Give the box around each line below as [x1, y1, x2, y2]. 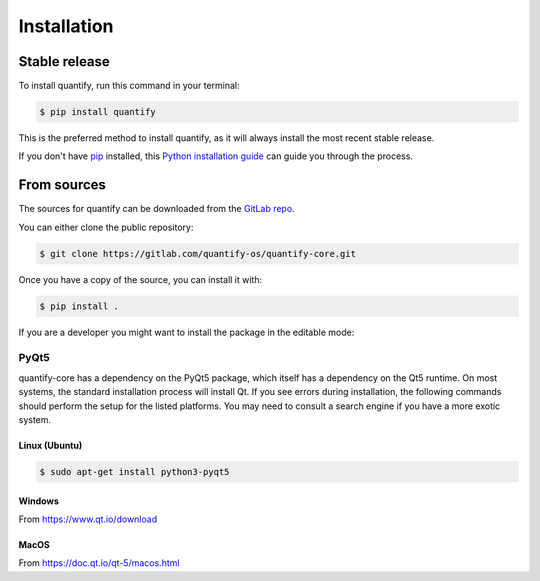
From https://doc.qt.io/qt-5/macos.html [18, 557, 180, 569]
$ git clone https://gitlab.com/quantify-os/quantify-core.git [39, 248, 357, 259]
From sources [18, 176, 107, 194]
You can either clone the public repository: [18, 221, 194, 233]
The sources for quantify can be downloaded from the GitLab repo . [18, 203, 295, 215]
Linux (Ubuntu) [18, 439, 83, 451]
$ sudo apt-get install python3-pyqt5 [39, 466, 230, 477]
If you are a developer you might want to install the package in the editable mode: [18, 326, 355, 338]
